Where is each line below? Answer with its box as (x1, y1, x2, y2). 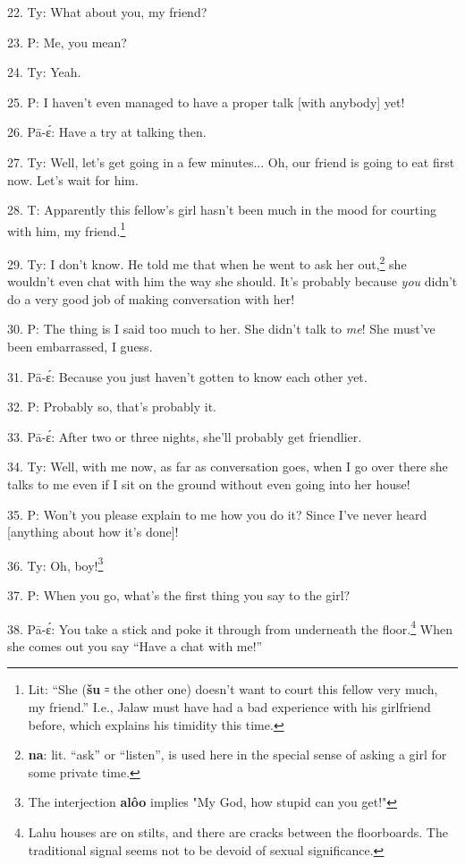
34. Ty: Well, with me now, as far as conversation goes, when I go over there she (7, 457, 448, 476)
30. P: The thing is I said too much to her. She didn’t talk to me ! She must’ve (7, 319, 435, 338)
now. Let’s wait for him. (7, 170, 139, 189)
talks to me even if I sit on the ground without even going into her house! (7, 475, 410, 493)
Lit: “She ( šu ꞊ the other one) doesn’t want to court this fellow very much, (28, 680, 438, 699)
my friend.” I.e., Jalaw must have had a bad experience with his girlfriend (28, 698, 431, 717)
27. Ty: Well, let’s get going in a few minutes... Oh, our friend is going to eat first (7, 152, 455, 171)
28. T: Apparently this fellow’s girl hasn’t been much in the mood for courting (7, 200, 436, 219)
